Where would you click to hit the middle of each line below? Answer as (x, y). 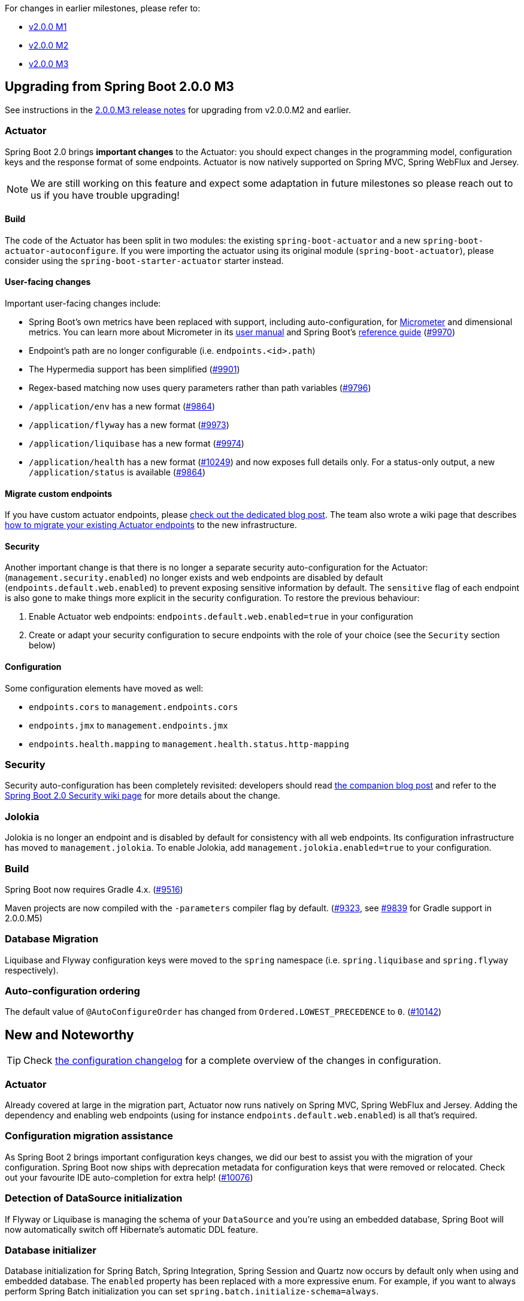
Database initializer (51, 1250)
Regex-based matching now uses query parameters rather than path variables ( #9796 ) (200, 388)
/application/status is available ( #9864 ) (117, 472)
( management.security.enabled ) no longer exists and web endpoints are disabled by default (194, 578)
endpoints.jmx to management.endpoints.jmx (128, 725)
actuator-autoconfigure (60, 251)
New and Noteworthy (69, 1035)
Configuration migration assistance (89, 1136)
